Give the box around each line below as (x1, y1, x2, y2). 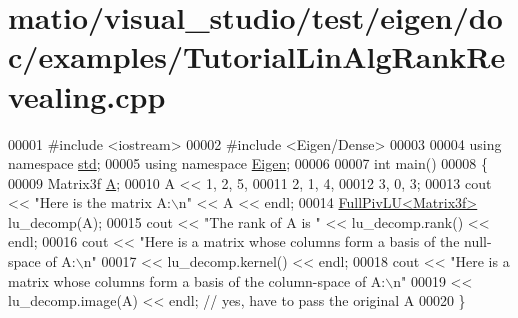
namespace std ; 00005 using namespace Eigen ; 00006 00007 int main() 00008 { (8, 153, 489, 174)
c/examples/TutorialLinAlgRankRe (8, 36, 506, 77)
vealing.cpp (8, 75, 166, 116)
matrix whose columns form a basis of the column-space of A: (8, 270, 386, 291)
